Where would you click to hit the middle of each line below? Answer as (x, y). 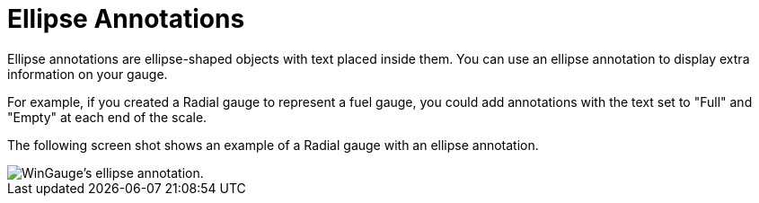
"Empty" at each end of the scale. (107, 117)
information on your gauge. (88, 74)
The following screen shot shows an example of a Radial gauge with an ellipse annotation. (273, 145)
